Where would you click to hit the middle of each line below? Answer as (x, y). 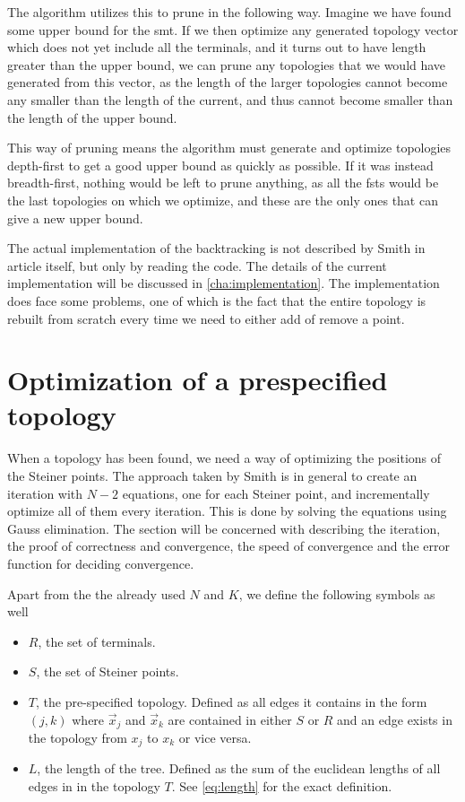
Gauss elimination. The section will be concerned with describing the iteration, (224, 528)
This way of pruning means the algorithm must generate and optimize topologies (229, 148)
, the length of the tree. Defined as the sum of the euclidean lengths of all (239, 768)
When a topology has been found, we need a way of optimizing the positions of (224, 458)
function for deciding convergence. (101, 563)
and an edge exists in (395, 719)
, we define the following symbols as (337, 593)
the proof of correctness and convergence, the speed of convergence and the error (229, 546)
